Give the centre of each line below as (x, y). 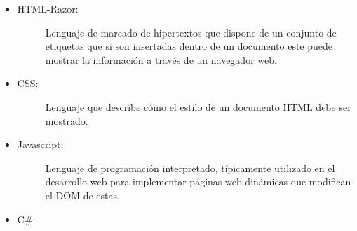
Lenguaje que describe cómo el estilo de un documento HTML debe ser (198, 106)
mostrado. (67, 120)
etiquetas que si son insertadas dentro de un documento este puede (189, 46)
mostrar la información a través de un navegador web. (161, 59)
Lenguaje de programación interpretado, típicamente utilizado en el (190, 167)
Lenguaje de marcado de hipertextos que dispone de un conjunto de (191, 32)
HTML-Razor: (48, 8)
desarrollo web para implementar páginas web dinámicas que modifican (198, 181)
